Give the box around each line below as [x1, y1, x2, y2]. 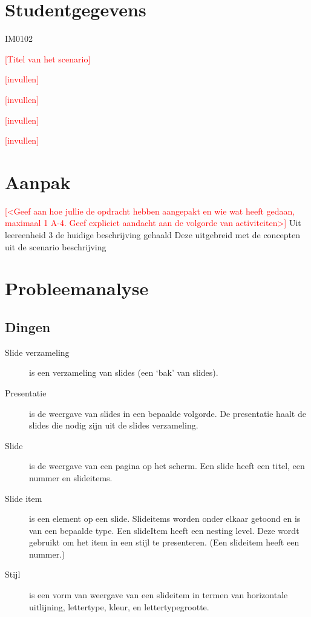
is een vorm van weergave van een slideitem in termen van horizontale [29, 589, 288, 601]
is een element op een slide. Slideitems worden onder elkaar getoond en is [29, 512, 301, 525]
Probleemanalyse [5, 276, 149, 301]
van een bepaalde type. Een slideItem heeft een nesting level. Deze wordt [29, 524, 300, 536]
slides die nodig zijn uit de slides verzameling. [29, 419, 198, 432]
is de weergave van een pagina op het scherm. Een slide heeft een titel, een [29, 459, 305, 472]
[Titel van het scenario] [5, 52, 91, 65]
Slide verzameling [5, 345, 70, 358]
